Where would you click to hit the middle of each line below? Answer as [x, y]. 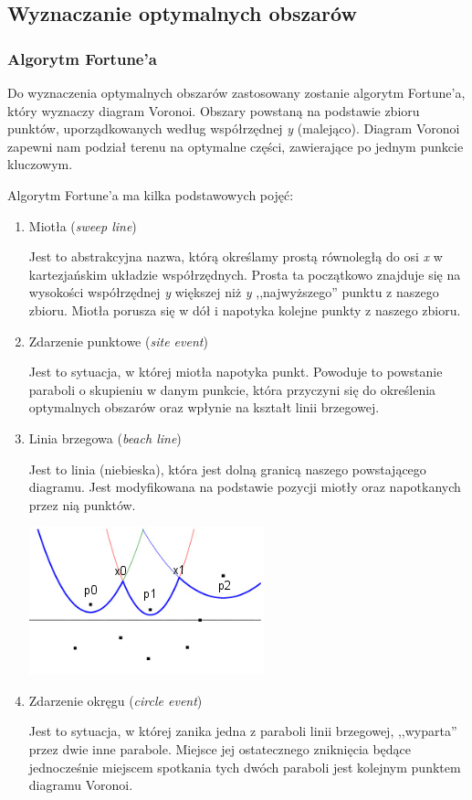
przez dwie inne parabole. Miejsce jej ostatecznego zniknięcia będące [220, 749]
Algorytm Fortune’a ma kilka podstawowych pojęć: [151, 194]
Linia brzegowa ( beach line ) [105, 437]
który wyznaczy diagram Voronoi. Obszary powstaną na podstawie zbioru [214, 110]
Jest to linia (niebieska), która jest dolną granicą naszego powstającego [227, 469]
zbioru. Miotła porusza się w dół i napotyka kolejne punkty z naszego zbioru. [245, 309]
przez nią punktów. [82, 504]
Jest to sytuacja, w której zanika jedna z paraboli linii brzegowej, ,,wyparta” [243, 731]
